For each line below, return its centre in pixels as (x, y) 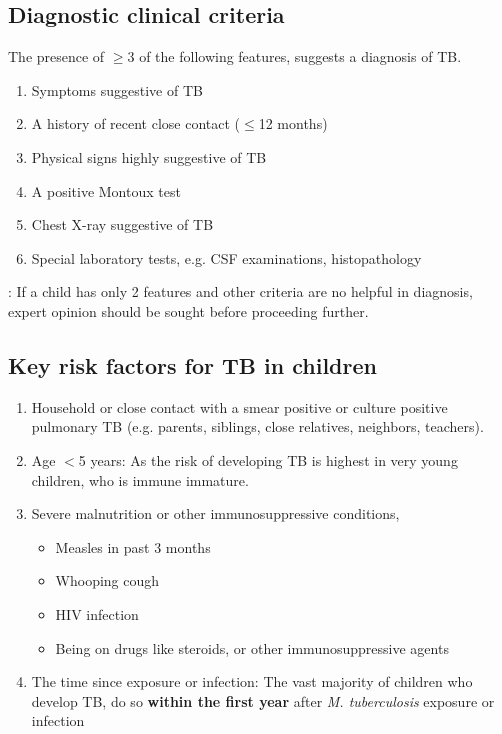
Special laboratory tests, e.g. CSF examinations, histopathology (226, 257)
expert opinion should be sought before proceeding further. (188, 310)
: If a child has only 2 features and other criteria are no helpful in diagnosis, (240, 291)
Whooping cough (107, 580)
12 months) (293, 123)
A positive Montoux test (106, 190)
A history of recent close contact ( (136, 123)
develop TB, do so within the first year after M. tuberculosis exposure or (263, 700)
